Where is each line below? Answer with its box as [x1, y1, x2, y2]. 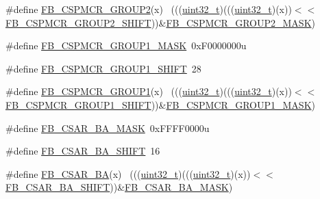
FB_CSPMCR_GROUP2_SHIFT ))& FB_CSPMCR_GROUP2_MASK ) [5, 15, 315, 29]
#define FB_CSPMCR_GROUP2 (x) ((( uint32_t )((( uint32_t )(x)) [5, 2, 292, 16]
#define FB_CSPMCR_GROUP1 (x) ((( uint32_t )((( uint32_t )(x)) [5, 84, 292, 98]
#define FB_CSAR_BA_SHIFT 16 [5, 144, 160, 158]
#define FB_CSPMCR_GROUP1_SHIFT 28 [5, 61, 201, 75]
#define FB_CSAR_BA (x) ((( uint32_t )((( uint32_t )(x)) [5, 166, 251, 181]
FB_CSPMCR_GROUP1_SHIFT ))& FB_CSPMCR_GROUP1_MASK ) [5, 97, 315, 111]
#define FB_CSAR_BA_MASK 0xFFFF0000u [5, 120, 210, 135]
